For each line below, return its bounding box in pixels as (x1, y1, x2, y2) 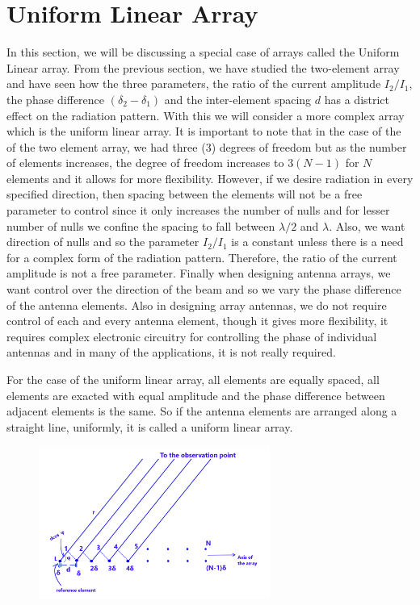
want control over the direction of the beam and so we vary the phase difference (6, 281, 401, 298)
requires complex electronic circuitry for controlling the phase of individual (6, 328, 377, 344)
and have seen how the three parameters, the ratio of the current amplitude (6, 75, 381, 92)
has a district (324, 90, 390, 107)
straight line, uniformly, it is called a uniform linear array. (6, 418, 293, 435)
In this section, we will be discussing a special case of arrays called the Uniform (6, 44, 400, 60)
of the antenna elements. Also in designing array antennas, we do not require (6, 296, 387, 313)
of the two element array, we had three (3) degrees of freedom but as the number (6, 138, 407, 155)
